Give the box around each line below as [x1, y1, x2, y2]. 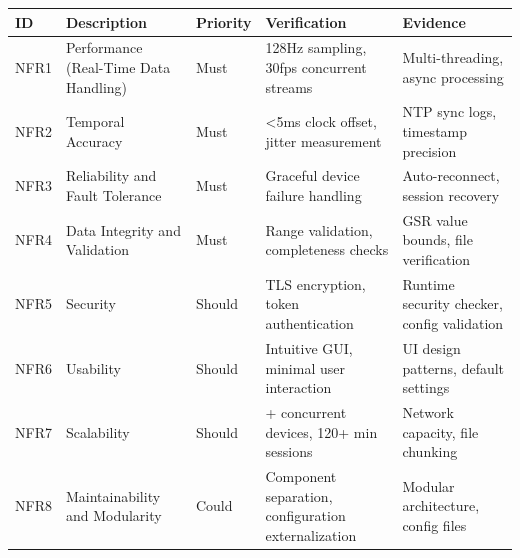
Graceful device [265, 165, 360, 186]
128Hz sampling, [265, 37, 367, 58]
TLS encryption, [265, 273, 366, 294]
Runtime [402, 273, 455, 294]
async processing [402, 66, 504, 87]
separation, [265, 485, 333, 506]
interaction [265, 377, 332, 398]
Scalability [65, 421, 130, 442]
